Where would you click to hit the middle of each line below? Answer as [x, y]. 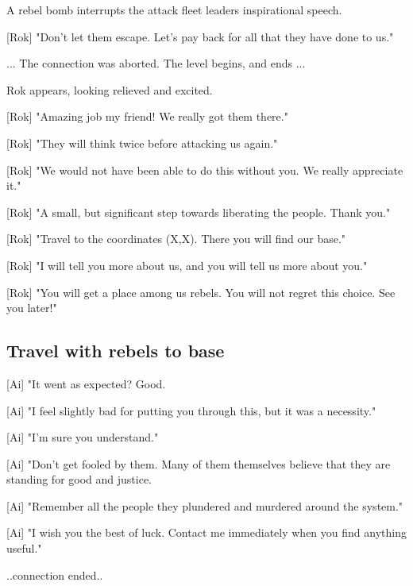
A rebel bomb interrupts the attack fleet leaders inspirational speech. [174, 10]
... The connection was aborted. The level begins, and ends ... [156, 63]
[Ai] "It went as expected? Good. [86, 383]
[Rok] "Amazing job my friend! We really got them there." [147, 116]
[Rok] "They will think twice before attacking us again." [142, 143]
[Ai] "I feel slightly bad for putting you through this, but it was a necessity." [191, 410]
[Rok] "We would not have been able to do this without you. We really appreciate [205, 170]
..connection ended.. [55, 574]
